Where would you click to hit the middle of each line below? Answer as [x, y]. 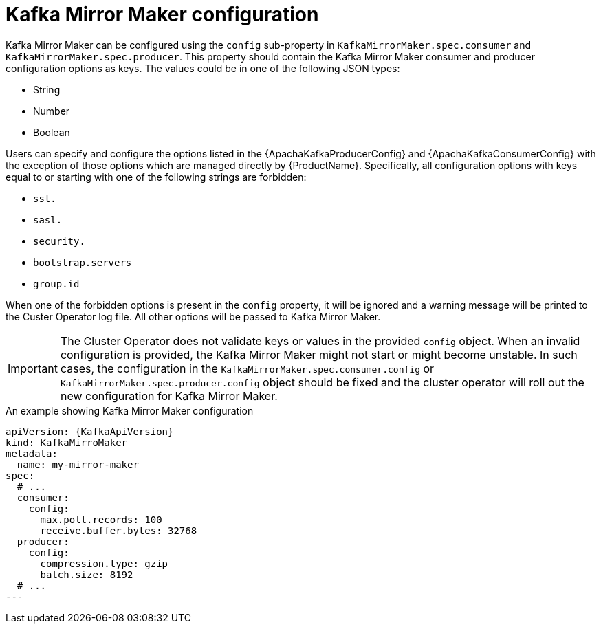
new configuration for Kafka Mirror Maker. [169, 396]
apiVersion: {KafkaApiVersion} [90, 431]
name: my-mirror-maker [78, 464]
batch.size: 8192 [87, 574]
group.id [56, 284]
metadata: [32, 453]
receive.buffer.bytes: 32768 [119, 530]
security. [59, 241]
